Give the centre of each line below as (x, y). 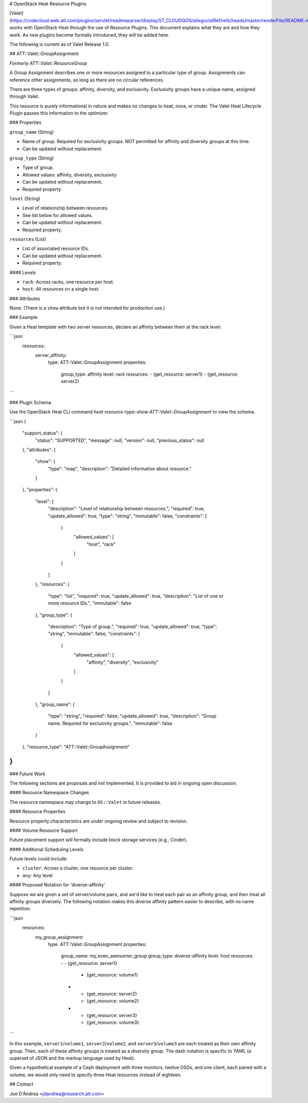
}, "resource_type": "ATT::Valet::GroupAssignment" (76, 746)
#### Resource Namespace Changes (49, 793)
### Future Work (27, 774)
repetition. (20, 909)
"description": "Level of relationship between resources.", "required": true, (127, 509)
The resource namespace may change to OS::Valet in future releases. (85, 802)
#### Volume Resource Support (44, 830)
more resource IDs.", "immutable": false (90, 603)
